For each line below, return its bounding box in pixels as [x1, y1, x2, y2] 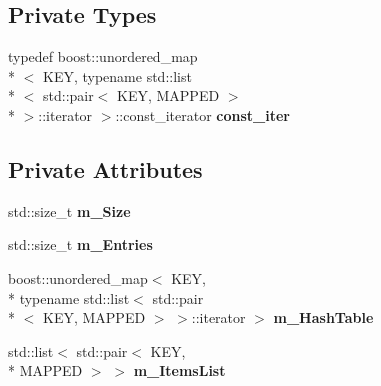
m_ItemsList [133, 360, 226, 381]
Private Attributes [8, 153, 203, 184]
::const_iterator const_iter [115, 104, 290, 125]
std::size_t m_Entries [8, 234, 153, 255]
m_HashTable [273, 307, 374, 328]
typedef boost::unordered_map [8, 46, 198, 67]
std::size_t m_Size [8, 200, 131, 221]
